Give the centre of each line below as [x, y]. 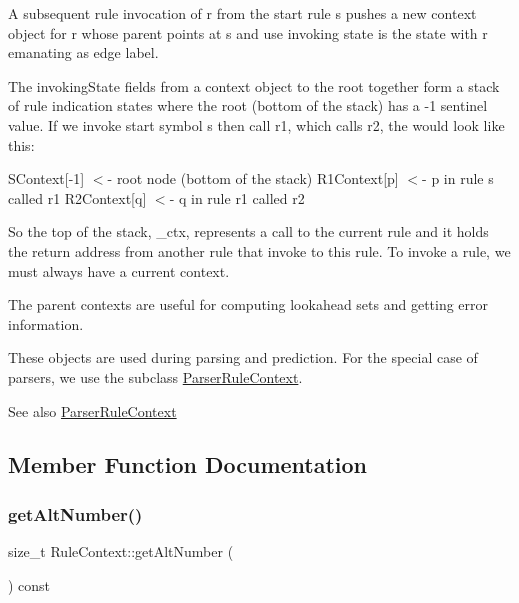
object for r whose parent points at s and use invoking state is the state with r [248, 32]
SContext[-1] [46, 178]
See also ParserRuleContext [92, 410]
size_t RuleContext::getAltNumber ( [121, 551]
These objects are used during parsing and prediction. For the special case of [243, 357]
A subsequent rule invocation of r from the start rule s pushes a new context [242, 13]
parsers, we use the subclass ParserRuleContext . [155, 376]
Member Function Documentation [188, 464]
